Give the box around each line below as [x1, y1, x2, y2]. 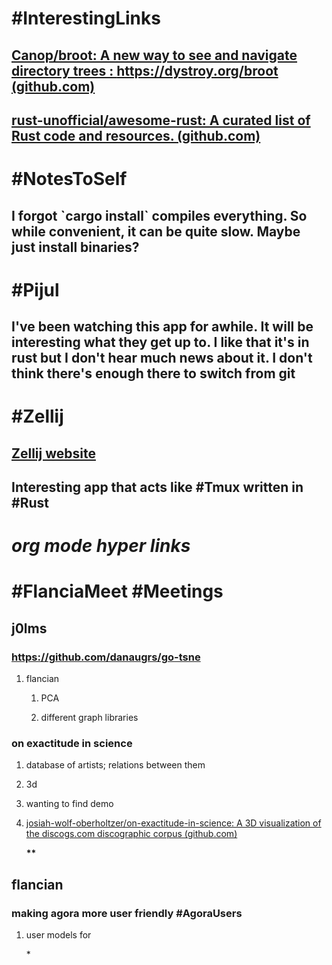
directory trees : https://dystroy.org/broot [11, 62, 279, 79]
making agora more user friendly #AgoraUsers [11, 906, 243, 920]
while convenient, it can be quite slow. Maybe [11, 223, 301, 240]
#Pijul [11, 278, 60, 301]
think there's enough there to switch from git [11, 365, 296, 382]
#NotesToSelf [11, 168, 128, 191]
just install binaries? [11, 238, 140, 256]
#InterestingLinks [11, 7, 161, 30]
